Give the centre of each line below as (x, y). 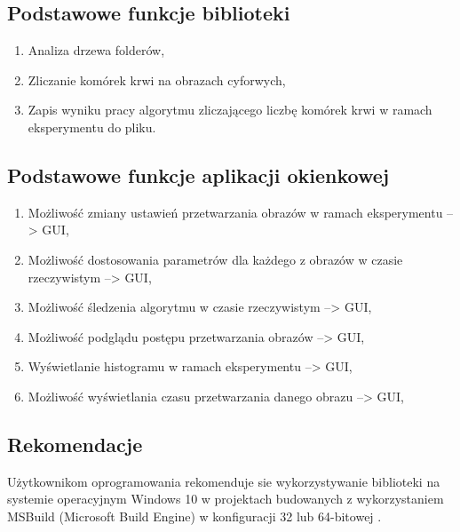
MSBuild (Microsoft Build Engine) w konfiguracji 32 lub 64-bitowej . (194, 516)
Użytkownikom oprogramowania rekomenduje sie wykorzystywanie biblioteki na (224, 481)
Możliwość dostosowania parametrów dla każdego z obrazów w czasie (215, 259)
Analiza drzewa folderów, (96, 50)
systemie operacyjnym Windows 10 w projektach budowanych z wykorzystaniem (226, 499)
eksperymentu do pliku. (92, 127)
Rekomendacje (75, 444)
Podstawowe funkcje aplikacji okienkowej (198, 175)
